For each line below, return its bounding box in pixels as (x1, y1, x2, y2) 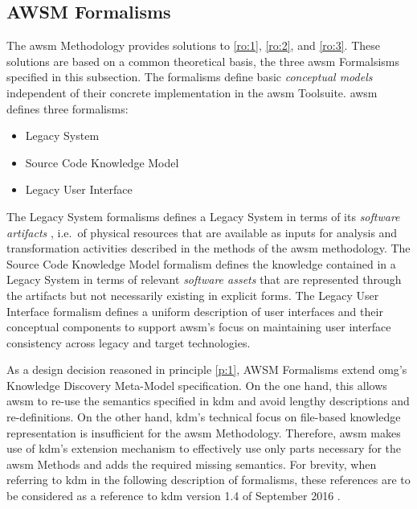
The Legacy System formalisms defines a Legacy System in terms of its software (6, 207, 400, 224)
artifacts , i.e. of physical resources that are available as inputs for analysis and (6, 224, 398, 240)
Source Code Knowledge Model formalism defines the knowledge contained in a (6, 255, 396, 272)
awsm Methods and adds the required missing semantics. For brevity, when (6, 455, 377, 472)
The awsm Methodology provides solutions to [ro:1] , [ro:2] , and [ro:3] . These (6, 37, 380, 54)
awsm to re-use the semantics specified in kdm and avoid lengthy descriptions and (6, 392, 410, 409)
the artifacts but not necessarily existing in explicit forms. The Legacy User (6, 286, 379, 303)
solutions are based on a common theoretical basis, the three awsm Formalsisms (6, 52, 400, 69)
